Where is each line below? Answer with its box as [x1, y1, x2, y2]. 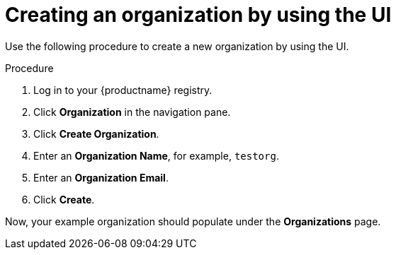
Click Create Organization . [33, 127, 159, 140]
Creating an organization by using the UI [5, 3, 392, 27]
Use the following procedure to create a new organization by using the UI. [5, 40, 349, 52]
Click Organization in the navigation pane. [33, 105, 231, 118]
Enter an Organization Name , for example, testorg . [33, 149, 279, 162]
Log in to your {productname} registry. [33, 83, 213, 96]
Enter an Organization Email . [33, 171, 169, 184]
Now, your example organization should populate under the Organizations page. [5, 215, 381, 227]
